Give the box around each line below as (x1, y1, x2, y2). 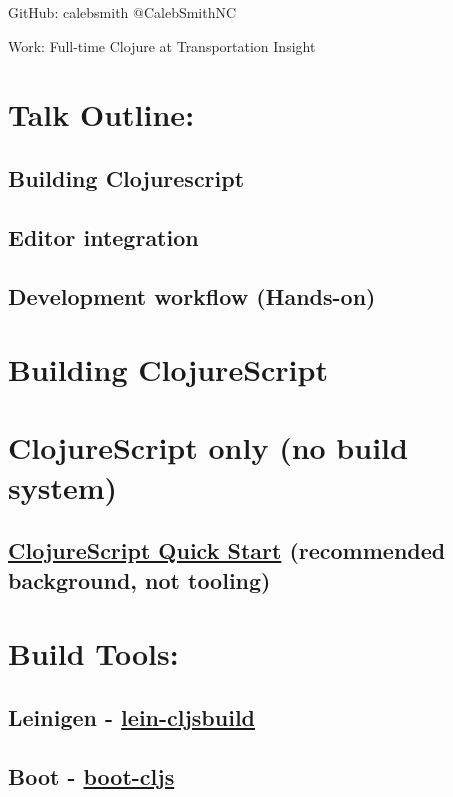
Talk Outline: (8, 94, 195, 135)
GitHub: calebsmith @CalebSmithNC (8, 2, 237, 22)
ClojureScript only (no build (8, 427, 408, 468)
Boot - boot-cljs (8, 760, 175, 791)
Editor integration (8, 221, 199, 252)
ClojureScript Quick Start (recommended (8, 535, 446, 566)
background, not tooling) (8, 564, 271, 595)
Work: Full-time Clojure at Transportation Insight (8, 35, 316, 56)
